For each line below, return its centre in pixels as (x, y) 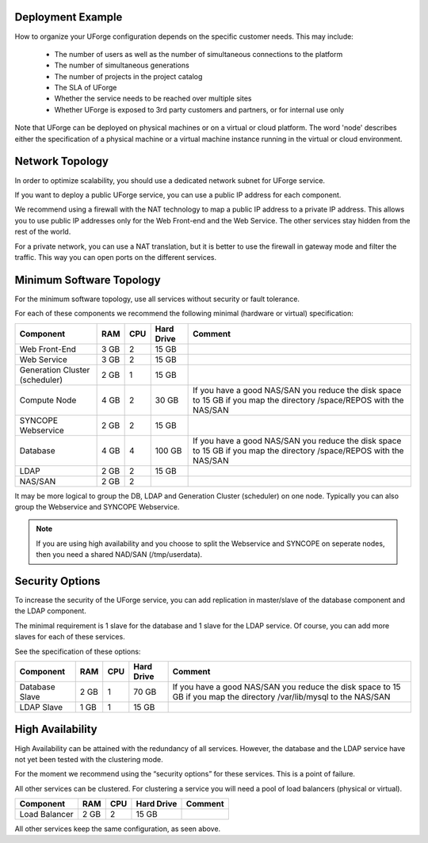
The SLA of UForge (86, 88)
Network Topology (61, 161)
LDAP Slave (41, 707)
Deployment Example (69, 17)
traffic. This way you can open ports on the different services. (116, 257)
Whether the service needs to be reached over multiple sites (153, 98)
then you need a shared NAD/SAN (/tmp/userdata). (119, 555)
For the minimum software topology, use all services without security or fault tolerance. (157, 299)
